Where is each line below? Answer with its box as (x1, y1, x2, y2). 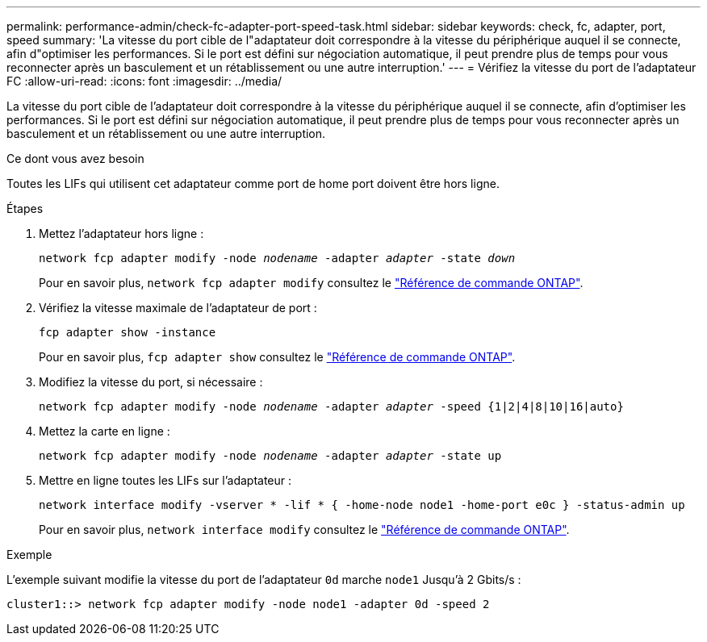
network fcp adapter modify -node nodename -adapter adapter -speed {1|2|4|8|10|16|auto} (39, 400, 624, 413)
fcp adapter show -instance (39, 326, 216, 339)
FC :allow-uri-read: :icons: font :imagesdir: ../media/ (6, 74, 282, 88)
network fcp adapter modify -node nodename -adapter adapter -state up (39, 449, 502, 462)
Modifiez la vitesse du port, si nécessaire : (39, 375, 263, 389)
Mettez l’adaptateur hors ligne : (39, 227, 204, 240)
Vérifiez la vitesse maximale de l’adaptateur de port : (39, 301, 317, 315)
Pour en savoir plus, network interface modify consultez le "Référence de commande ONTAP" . (39, 523, 570, 536)
